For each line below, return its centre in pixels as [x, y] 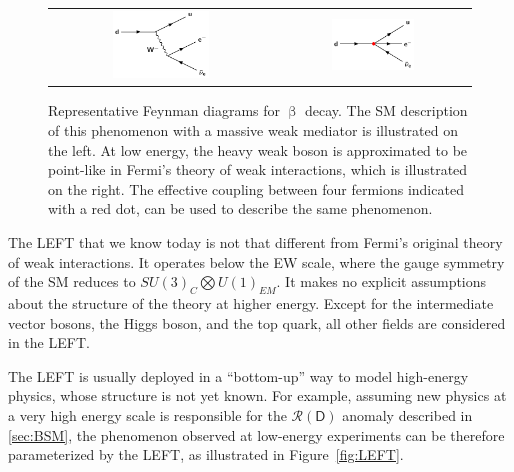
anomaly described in [407, 414]
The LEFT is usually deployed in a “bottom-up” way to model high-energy [238, 375]
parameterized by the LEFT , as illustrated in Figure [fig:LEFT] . [206, 454]
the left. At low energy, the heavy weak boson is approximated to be [258, 149]
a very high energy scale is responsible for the [147, 414]
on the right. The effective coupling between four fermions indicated [256, 188]
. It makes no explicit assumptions [381, 281]
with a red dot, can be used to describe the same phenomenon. [240, 208]
